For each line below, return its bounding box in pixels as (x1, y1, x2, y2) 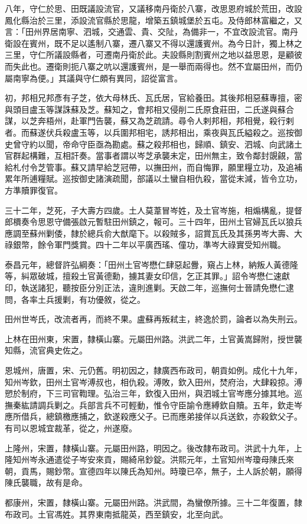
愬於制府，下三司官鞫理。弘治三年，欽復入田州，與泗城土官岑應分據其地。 (5, 387, 294, 399)
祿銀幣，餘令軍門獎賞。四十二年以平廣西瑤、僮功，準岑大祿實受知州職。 (5, 238, 286, 251)
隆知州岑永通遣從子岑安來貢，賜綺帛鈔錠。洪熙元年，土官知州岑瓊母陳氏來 (5, 453, 294, 466)
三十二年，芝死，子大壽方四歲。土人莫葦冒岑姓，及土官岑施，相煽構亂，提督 (5, 204, 302, 216)
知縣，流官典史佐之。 (5, 344, 87, 356)
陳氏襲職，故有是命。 (5, 476, 87, 489)
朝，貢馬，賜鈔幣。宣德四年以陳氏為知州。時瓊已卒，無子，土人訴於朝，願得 (5, 464, 302, 477)
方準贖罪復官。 (5, 184, 63, 196)
